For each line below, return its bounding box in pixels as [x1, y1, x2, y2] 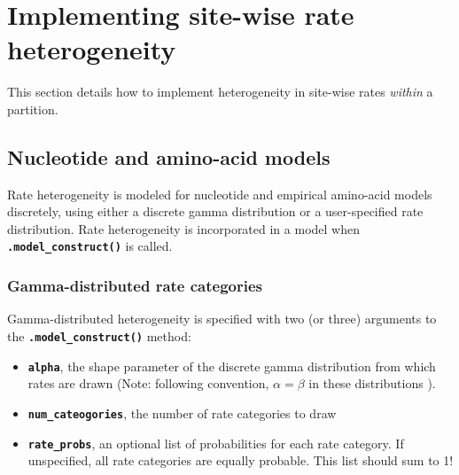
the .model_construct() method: [7, 326, 191, 345]
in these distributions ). [308, 374, 436, 393]
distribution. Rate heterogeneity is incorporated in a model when [7, 219, 360, 237]
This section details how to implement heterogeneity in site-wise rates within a [7, 82, 433, 101]
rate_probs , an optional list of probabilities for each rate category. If [27, 433, 404, 452]
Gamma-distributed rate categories [7, 275, 263, 297]
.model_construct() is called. [7, 237, 173, 255]
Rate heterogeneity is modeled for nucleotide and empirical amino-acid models [7, 184, 432, 203]
